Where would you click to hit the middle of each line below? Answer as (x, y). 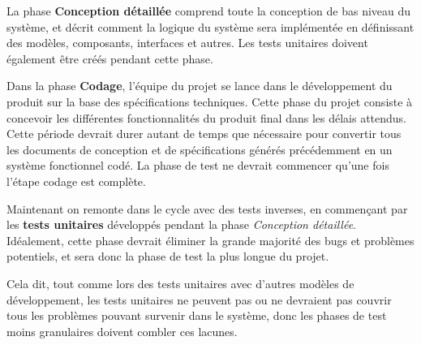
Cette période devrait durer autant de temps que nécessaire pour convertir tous (204, 134)
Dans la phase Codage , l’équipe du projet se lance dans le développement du (200, 86)
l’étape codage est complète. (76, 181)
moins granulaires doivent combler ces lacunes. (122, 331)
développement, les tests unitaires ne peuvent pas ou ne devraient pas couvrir (199, 299)
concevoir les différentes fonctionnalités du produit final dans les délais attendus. (207, 117)
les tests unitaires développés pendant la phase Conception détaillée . (182, 224)
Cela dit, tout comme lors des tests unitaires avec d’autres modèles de (180, 283)
